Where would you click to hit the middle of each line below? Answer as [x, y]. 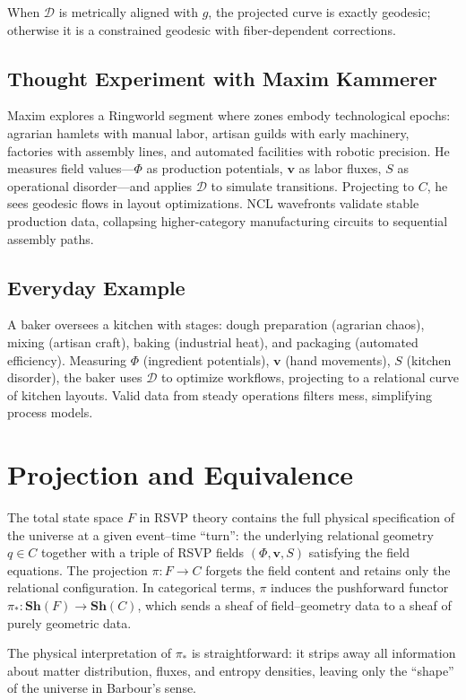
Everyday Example [96, 287]
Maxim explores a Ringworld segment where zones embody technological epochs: [229, 115]
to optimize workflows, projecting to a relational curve [310, 377]
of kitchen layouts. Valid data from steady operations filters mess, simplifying [220, 394]
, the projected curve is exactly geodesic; [319, 12]
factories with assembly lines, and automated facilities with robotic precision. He [229, 150]
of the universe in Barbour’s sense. [102, 688]
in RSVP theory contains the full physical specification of [297, 517]
